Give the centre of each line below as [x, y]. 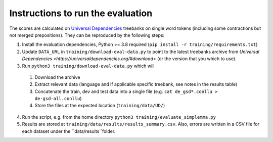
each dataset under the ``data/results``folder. [69, 131]
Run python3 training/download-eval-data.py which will [88, 66]
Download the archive [57, 77]
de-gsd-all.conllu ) [58, 99]
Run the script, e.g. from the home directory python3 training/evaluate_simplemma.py [119, 117]
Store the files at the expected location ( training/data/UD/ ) [100, 106]
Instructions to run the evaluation [81, 13]
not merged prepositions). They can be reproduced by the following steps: [87, 35]
